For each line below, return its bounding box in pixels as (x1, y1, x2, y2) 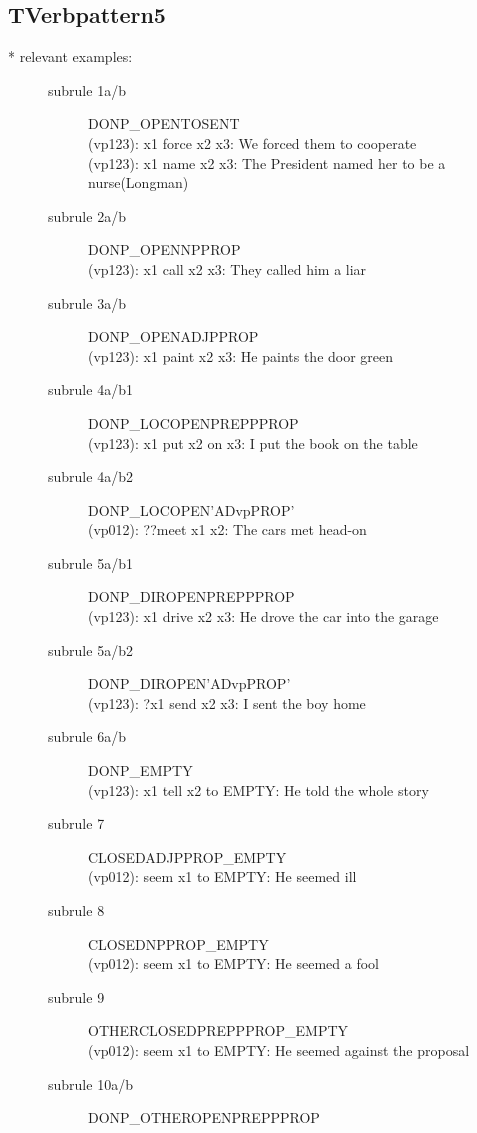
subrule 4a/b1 (48, 379, 133, 400)
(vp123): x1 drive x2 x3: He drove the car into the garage (88, 606, 439, 627)
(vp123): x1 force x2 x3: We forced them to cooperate (88, 132, 417, 153)
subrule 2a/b (48, 205, 126, 226)
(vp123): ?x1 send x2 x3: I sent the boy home (88, 692, 366, 713)
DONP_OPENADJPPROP (88, 326, 259, 347)
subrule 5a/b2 (48, 639, 133, 660)
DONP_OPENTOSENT (88, 113, 240, 134)
